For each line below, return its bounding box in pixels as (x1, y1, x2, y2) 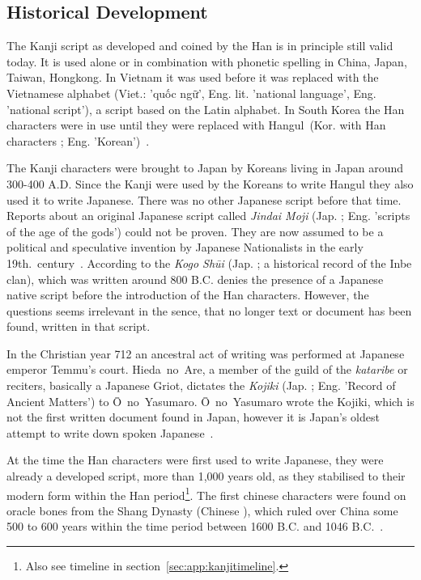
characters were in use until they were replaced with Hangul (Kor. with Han (6, 116, 386, 133)
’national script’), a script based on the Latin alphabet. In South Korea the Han (6, 100, 405, 117)
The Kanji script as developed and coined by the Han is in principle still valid (6, 37, 393, 54)
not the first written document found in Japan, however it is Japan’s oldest (6, 409, 380, 425)
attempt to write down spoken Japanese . (6, 424, 214, 441)
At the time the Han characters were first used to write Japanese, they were (6, 451, 384, 468)
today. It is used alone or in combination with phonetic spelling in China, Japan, (6, 53, 407, 70)
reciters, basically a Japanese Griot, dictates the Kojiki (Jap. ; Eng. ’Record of (6, 377, 396, 394)
